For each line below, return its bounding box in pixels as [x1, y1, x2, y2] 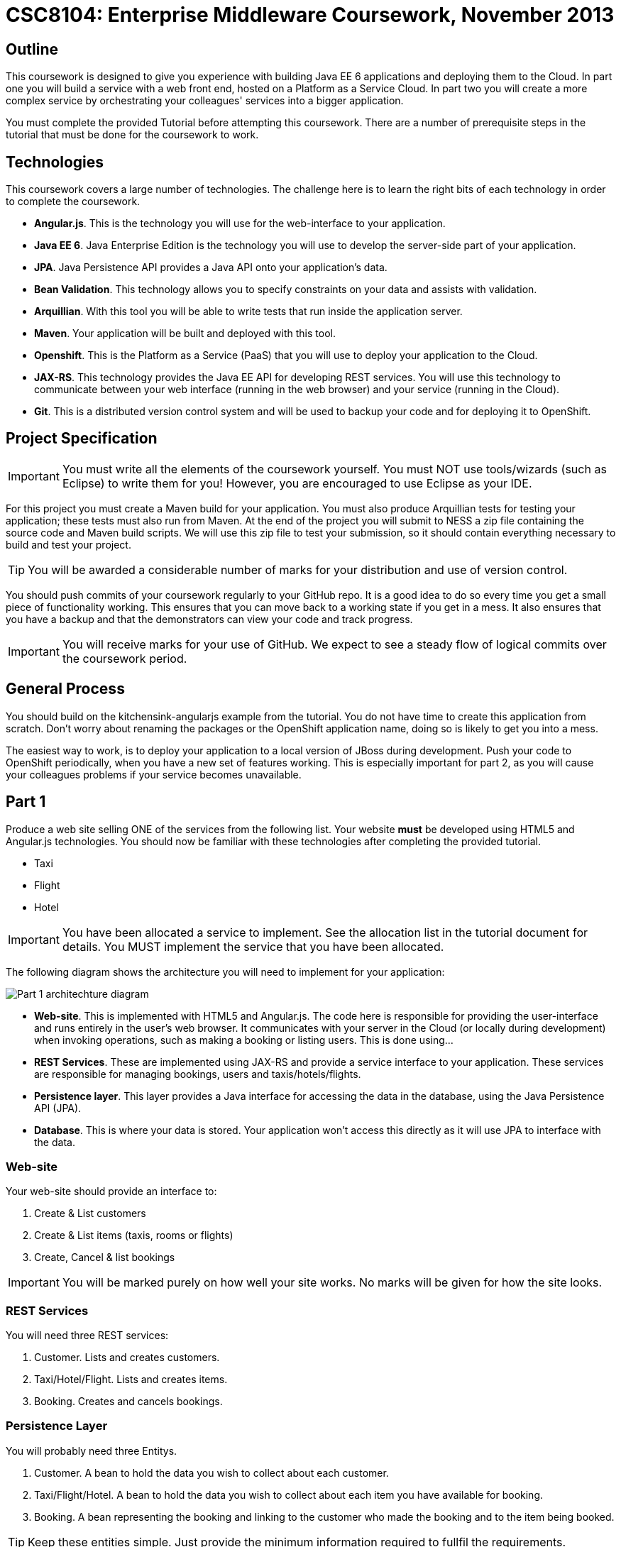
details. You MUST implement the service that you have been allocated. [62, 939, 444, 954]
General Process [6, 680, 125, 698]
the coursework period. [62, 651, 187, 666]
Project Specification [6, 429, 158, 448]
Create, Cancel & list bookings [34, 1251, 175, 1264]
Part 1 [6, 793, 46, 811]
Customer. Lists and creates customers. [34, 1351, 220, 1364]
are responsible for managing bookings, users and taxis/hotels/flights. [34, 1067, 361, 1080]
